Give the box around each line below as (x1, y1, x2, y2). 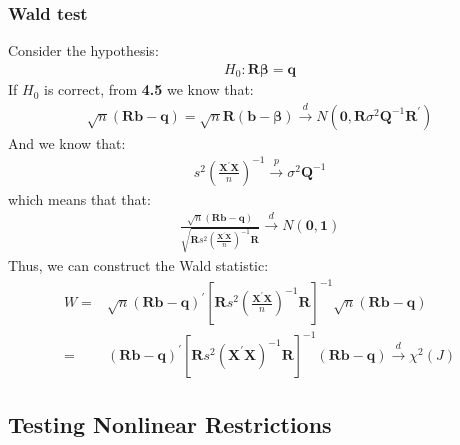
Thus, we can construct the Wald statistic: (8, 254, 269, 275)
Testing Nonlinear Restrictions (8, 409, 332, 440)
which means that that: (8, 188, 151, 209)
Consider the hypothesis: (8, 40, 159, 61)
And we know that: (8, 132, 126, 153)
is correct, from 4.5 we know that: (43, 79, 254, 100)
